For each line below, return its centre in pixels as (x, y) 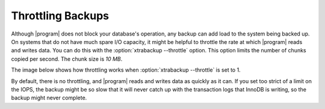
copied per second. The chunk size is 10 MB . (67, 59)
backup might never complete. (49, 98)
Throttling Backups (60, 16)
